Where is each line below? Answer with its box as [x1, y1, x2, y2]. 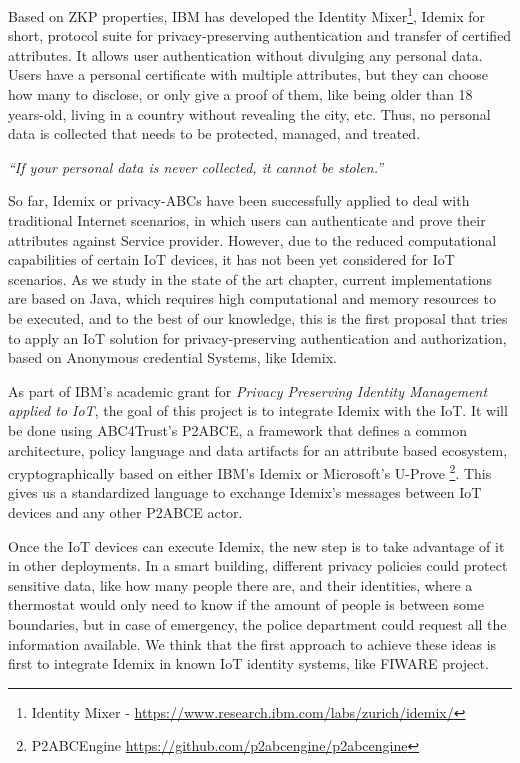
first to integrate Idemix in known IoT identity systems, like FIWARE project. [8, 653, 489, 674]
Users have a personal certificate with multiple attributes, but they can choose [8, 64, 489, 85]
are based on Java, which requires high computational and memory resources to [8, 288, 496, 309]
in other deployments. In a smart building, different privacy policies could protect [8, 555, 508, 576]
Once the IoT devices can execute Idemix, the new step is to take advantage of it [8, 535, 505, 556]
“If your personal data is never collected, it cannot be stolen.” [8, 156, 384, 177]
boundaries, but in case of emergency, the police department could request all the [8, 613, 507, 634]
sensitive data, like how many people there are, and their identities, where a [8, 574, 473, 595]
